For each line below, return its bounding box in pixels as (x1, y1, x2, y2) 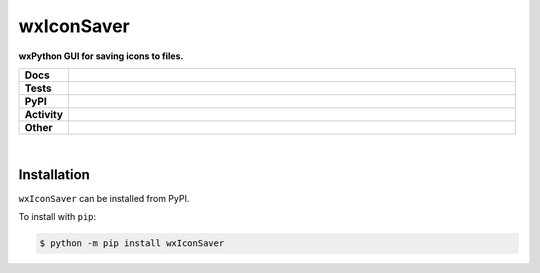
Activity (24, 107, 64, 121)
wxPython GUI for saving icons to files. (18, 50, 184, 62)
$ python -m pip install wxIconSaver (39, 238, 225, 249)
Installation (18, 166, 90, 183)
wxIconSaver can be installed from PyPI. (18, 192, 190, 204)
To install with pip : (18, 211, 97, 223)
